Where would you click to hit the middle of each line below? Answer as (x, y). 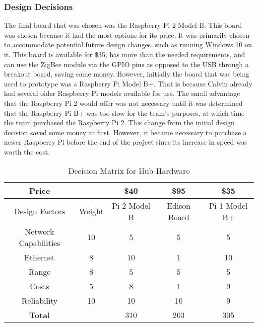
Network (40, 231)
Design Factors (40, 211)
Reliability (39, 300)
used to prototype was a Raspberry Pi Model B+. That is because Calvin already (128, 83)
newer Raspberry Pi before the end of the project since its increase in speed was (126, 142)
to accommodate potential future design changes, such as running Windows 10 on (128, 44)
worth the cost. (27, 151)
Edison (179, 205)
